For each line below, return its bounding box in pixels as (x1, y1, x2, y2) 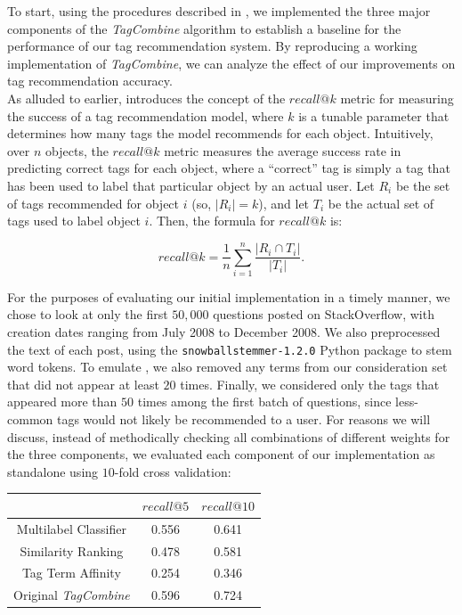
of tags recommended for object (7, 193, 180, 212)
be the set (395, 176, 450, 194)
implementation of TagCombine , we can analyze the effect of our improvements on (7, 53, 456, 72)
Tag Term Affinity (21, 563, 121, 582)
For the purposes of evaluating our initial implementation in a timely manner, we (7, 287, 450, 306)
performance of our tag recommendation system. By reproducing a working (7, 37, 417, 55)
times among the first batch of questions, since (137, 392, 392, 411)
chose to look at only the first (7, 305, 168, 324)
